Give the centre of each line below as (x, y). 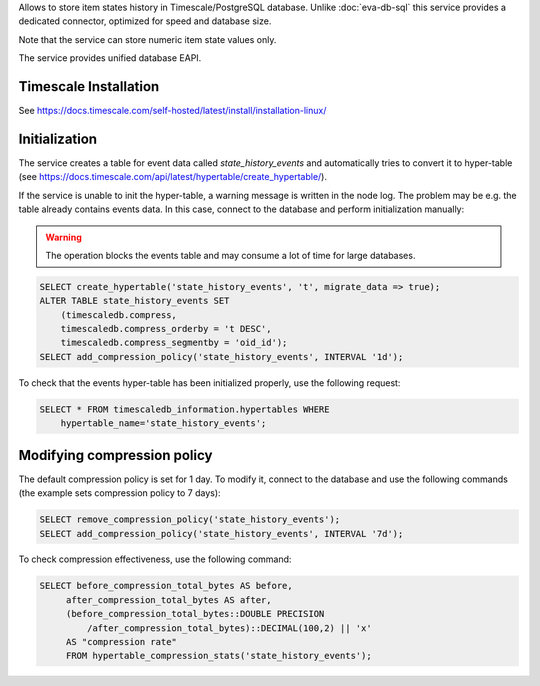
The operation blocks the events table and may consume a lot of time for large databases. (230, 255)
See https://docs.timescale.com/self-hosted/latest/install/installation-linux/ (172, 111)
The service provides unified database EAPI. (110, 58)
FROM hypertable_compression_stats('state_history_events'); (218, 656)
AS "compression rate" (121, 642)
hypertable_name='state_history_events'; (163, 423)
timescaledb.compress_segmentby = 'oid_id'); (174, 343)
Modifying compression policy (115, 455)
